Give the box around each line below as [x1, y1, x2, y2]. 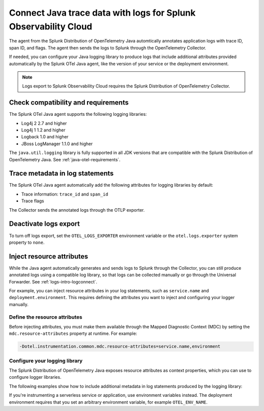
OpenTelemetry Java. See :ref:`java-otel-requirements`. [9, 156, 121, 162]
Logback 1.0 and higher [21, 134, 68, 140]
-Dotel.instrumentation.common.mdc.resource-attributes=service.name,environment [19, 344, 221, 349]
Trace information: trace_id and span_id [21, 191, 109, 197]
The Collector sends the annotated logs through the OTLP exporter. [9, 207, 145, 213]
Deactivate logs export [9, 220, 80, 228]
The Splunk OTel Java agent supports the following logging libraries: [9, 111, 147, 117]
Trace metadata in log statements [9, 169, 114, 178]
